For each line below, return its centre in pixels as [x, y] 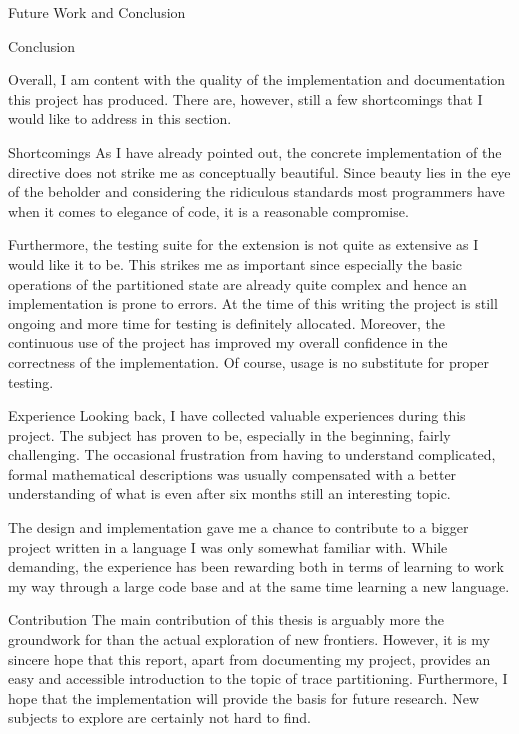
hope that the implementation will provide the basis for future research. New [243, 697]
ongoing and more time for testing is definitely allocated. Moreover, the [227, 322]
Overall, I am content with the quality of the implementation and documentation [257, 79]
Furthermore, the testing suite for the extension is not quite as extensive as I [243, 244]
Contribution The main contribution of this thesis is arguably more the [226, 619]
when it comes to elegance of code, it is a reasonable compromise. [208, 210]
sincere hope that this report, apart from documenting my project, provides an [249, 658]
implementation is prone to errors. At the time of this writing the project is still [253, 303]
